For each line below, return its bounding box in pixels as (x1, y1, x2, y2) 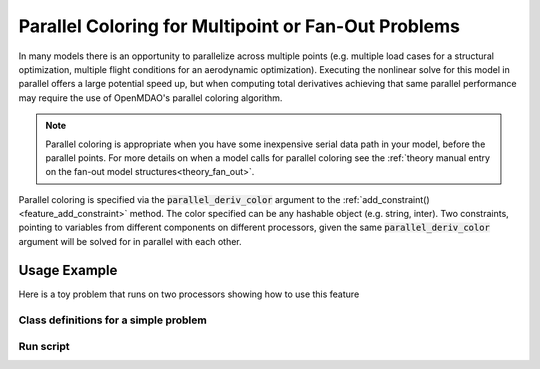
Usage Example (18, 261, 118, 279)
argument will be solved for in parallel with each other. (18, 235, 242, 247)
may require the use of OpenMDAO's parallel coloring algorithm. (18, 91, 283, 104)
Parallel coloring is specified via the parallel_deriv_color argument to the (18, 193, 341, 205)
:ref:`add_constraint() (342, 193, 430, 205)
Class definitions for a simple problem (18, 313, 207, 327)
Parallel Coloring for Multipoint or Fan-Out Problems (18, 15, 460, 37)
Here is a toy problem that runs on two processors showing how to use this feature (18, 288, 360, 300)
